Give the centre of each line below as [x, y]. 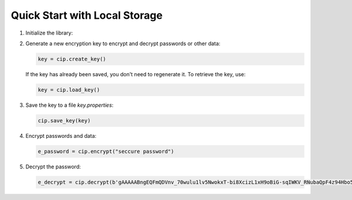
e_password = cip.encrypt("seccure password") [106, 151]
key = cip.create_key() [72, 59]
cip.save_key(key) [64, 121]
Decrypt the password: [53, 167]
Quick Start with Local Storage [87, 15]
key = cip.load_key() [69, 90]
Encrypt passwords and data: [61, 135]
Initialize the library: [49, 33]
